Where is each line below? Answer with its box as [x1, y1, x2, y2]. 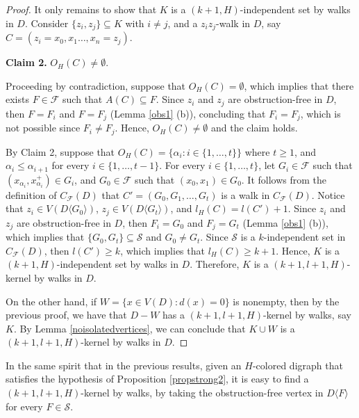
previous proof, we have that [6, 307, 127, 322]
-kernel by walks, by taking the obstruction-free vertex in [81, 385, 324, 400]
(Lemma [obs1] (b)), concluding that [110, 106, 266, 120]
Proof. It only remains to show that [6, 2, 157, 16]
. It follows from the [241, 172, 327, 186]
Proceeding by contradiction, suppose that [6, 78, 186, 93]
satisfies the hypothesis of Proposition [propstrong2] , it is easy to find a [6, 371, 309, 386]
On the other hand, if [6, 294, 97, 308]
